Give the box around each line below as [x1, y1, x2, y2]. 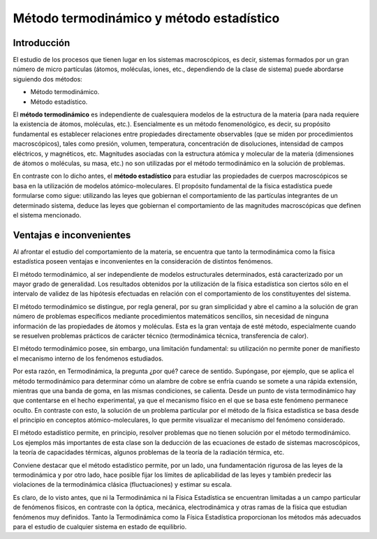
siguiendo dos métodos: [13, 75, 83, 83]
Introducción [13, 37, 71, 49]
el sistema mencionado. [13, 211, 82, 219]
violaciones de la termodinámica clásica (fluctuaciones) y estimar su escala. [13, 480, 232, 489]
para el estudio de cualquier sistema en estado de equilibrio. [13, 522, 187, 531]
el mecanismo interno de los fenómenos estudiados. [13, 354, 164, 363]
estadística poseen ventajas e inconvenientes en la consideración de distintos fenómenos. [13, 257, 273, 266]
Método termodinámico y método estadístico [13, 10, 280, 26]
